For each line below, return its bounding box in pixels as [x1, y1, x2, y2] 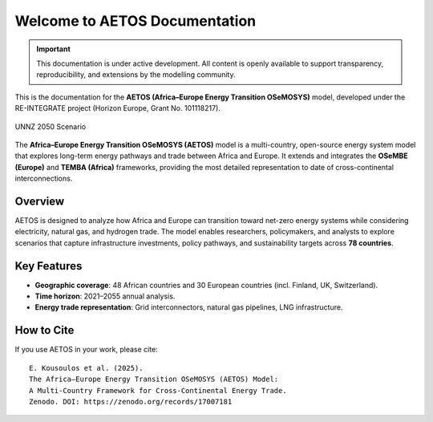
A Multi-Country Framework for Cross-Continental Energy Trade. [29, 386, 288, 395]
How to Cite [14, 323, 75, 337]
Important [36, 44, 71, 54]
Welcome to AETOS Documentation [14, 12, 257, 30]
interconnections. [14, 173, 73, 184]
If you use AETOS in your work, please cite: [14, 345, 158, 355]
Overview [14, 194, 65, 208]
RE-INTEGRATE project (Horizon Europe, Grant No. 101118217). [14, 103, 221, 113]
